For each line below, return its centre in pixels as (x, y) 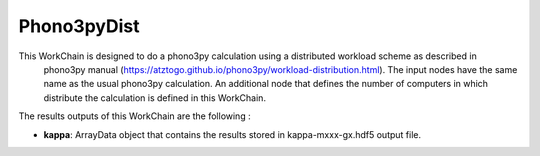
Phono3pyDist (79, 26)
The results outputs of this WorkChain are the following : (134, 116)
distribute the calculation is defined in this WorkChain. (155, 97)
